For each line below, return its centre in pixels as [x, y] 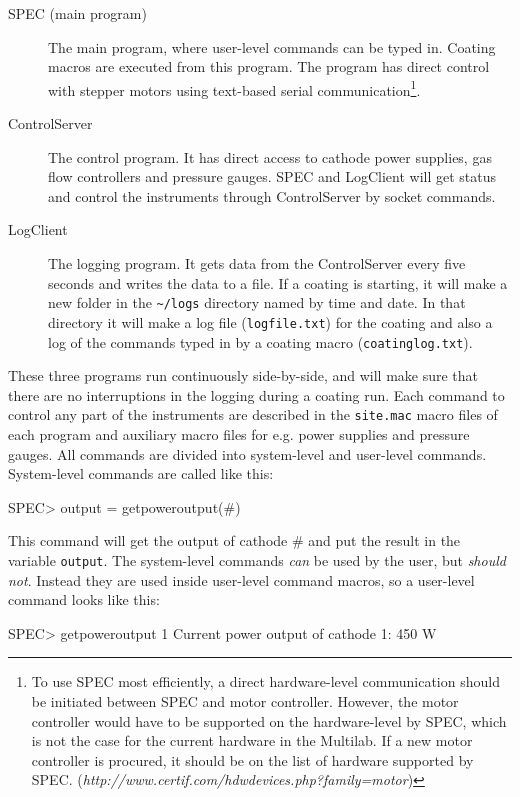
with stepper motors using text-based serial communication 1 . [234, 88]
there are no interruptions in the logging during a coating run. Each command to [256, 394]
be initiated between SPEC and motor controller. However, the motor [245, 701]
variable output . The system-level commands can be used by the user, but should [257, 559]
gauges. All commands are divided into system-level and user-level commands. [247, 453]
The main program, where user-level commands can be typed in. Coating [272, 46]
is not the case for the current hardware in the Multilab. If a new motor [252, 740]
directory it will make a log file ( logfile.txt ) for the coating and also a [270, 321]
